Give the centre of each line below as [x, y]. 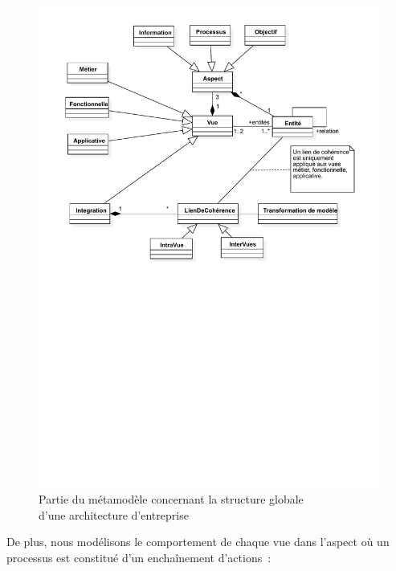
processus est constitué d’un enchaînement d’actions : [139, 558]
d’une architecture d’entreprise [114, 514]
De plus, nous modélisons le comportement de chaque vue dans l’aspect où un [198, 542]
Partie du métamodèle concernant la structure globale [171, 499]
